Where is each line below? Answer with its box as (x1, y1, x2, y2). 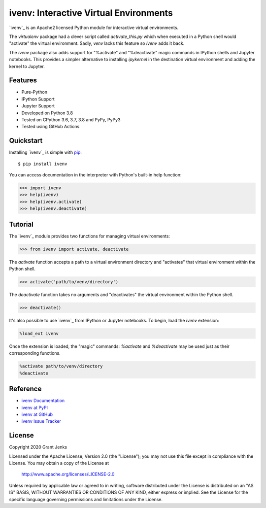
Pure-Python (21, 89, 48, 95)
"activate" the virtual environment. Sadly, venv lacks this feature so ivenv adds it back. (9, 40, 185, 46)
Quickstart (9, 136, 43, 145)
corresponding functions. (9, 350, 61, 356)
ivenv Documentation (21, 398, 65, 404)
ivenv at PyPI (21, 405, 48, 410)
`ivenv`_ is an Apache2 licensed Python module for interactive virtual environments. (9, 25, 179, 31)
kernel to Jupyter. (9, 63, 45, 69)
